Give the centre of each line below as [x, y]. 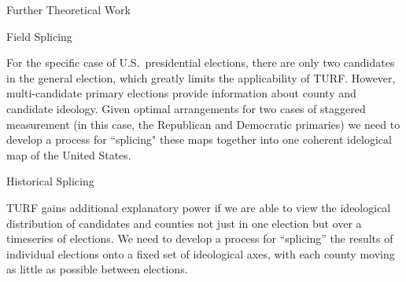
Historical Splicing [50, 181]
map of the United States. [69, 154]
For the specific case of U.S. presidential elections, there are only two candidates [201, 62]
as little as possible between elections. [97, 269]
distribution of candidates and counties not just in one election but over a [184, 223]
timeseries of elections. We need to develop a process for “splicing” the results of [200, 238]
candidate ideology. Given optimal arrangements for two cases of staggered [186, 108]
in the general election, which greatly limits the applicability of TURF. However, [201, 77]
